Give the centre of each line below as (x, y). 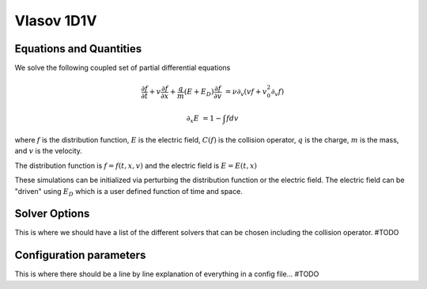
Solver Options (52, 214)
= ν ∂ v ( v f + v (246, 93)
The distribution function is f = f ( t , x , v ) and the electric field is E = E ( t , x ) (136, 165)
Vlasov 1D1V (56, 21)
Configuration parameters (80, 255)
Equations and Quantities (78, 49)
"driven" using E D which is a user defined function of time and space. (128, 192)
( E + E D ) (199, 93)
